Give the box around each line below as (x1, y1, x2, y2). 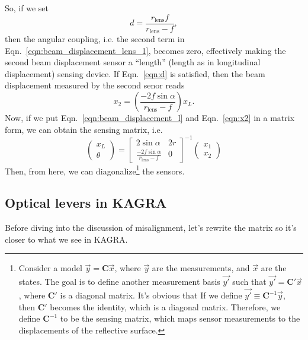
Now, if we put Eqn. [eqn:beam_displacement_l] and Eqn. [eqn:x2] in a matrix (5, 112, 295, 124)
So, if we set (5, 2, 49, 14)
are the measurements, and (152, 262, 250, 274)
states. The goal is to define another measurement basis (18, 275, 220, 288)
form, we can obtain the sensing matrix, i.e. (5, 123, 163, 135)
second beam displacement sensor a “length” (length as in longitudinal (5, 56, 261, 68)
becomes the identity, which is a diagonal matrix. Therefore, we (50, 300, 281, 313)
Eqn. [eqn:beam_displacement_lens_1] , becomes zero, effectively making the (5, 44, 286, 56)
